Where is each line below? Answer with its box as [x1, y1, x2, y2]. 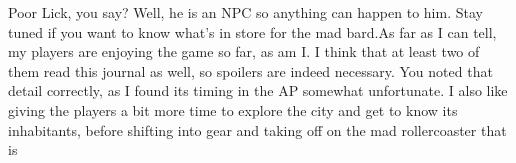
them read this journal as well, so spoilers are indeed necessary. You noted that [8, 60, 493, 81]
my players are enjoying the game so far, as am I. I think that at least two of [8, 41, 480, 62]
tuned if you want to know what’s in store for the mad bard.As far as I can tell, [8, 21, 497, 42]
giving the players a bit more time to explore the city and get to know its [8, 99, 458, 120]
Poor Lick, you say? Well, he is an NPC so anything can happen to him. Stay [8, 2, 483, 22]
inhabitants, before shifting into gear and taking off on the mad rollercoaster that [8, 119, 507, 140]
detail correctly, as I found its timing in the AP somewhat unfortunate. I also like [8, 80, 508, 101]
